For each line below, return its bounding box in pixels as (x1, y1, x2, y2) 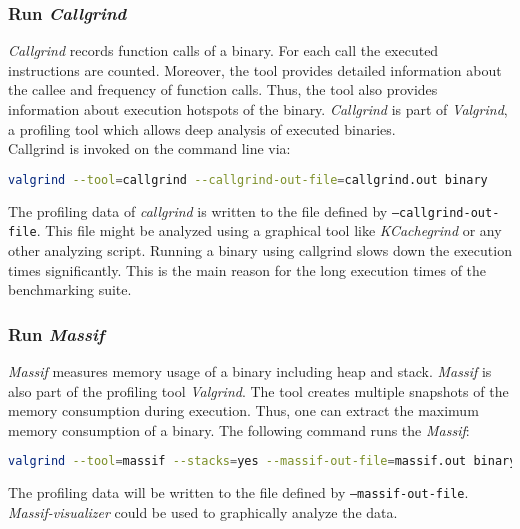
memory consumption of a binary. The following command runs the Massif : (8, 419, 470, 440)
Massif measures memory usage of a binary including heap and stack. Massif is (8, 360, 492, 381)
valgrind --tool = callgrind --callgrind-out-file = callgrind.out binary (8, 172, 488, 187)
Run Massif (8, 321, 105, 346)
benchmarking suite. (8, 279, 132, 300)
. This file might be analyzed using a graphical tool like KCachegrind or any (36, 220, 502, 241)
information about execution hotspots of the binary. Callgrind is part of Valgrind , (8, 99, 508, 119)
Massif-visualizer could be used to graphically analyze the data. (8, 501, 398, 522)
